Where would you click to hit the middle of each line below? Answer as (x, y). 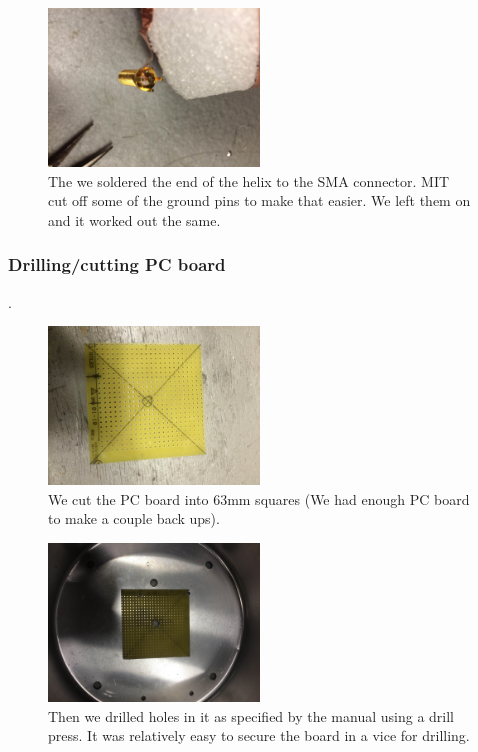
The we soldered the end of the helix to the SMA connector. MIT (249, 180)
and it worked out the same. (134, 219)
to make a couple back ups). (134, 518)
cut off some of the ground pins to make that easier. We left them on (259, 200)
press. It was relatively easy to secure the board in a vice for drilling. (259, 735)
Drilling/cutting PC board (117, 264)
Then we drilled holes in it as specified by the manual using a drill (251, 715)
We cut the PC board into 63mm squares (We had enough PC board (259, 498)
